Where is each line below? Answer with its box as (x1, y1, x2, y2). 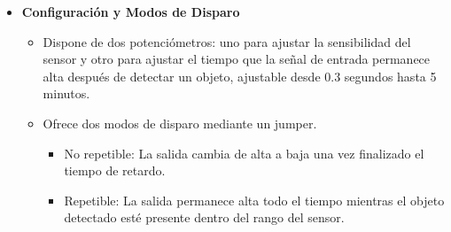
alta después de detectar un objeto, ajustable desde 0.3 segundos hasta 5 (43, 66, 437, 85)
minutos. (43, 84, 90, 103)
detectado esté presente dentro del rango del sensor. (64, 208, 345, 227)
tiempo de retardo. (64, 161, 166, 180)
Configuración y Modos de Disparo (21, 3, 240, 20)
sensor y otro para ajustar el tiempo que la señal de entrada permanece (43, 50, 431, 68)
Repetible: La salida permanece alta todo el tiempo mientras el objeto (64, 190, 445, 209)
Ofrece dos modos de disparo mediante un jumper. (43, 113, 317, 132)
